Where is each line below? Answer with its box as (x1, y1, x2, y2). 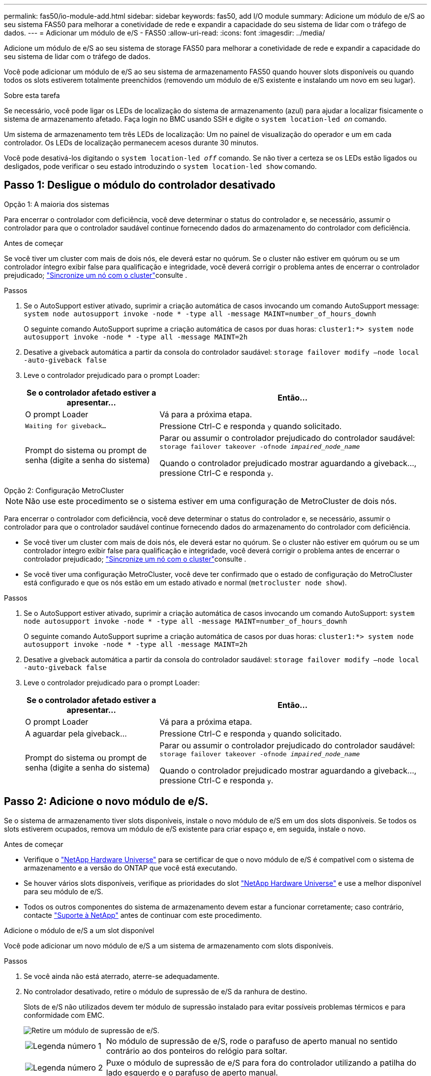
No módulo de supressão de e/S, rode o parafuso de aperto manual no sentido (106, 1036, 398, 1046)
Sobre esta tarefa (4, 91, 60, 100)
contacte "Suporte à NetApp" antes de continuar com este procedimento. (24, 910, 262, 919)
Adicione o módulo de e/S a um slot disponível (4, 926, 154, 935)
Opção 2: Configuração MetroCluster (4, 486, 124, 495)
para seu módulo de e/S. (24, 887, 103, 896)
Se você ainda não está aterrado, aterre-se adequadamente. (24, 972, 219, 980)
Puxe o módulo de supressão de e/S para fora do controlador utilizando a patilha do (106, 1057, 417, 1068)
